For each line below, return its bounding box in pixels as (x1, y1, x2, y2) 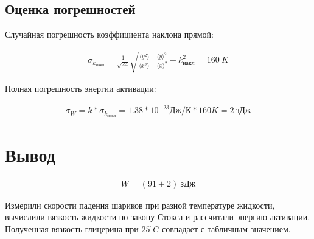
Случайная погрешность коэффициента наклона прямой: (5, 28, 214, 41)
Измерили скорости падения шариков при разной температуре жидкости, (5, 198, 275, 211)
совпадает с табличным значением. (161, 222, 291, 235)
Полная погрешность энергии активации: (5, 82, 156, 95)
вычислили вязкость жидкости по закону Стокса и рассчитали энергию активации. (5, 210, 310, 223)
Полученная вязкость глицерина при (5, 222, 139, 235)
